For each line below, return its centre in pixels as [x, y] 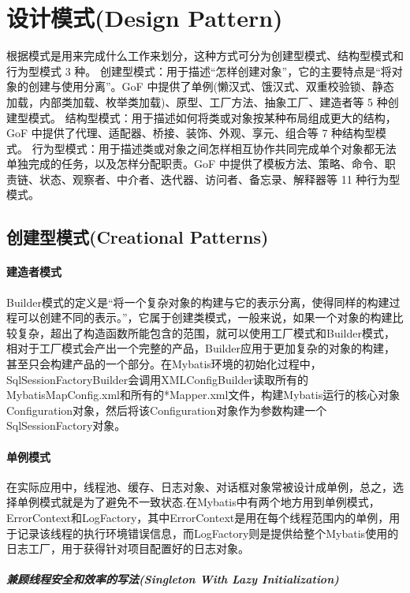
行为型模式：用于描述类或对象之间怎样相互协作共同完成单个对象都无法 [214, 148]
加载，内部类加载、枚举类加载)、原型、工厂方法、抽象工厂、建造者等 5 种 [197, 101]
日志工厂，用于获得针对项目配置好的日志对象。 [128, 548]
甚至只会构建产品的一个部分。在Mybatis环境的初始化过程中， [164, 364]
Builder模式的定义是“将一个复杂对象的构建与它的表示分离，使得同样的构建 [198, 302]
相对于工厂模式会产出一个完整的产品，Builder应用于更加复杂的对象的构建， [201, 348]
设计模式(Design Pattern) [145, 18]
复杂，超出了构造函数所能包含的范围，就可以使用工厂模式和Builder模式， [206, 332]
